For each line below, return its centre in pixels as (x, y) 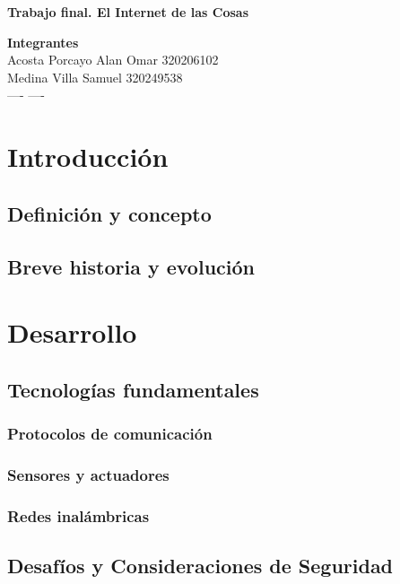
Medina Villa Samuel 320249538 (95, 77)
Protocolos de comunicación (110, 433)
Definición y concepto (109, 213)
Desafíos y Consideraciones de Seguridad (200, 565)
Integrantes (43, 42)
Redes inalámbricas (78, 515)
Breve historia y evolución (131, 266)
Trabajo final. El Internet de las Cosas (128, 12)
